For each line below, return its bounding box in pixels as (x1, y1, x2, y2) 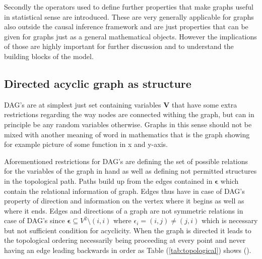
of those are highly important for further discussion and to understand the (4, 41, 234, 51)
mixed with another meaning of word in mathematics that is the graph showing (4, 129, 250, 139)
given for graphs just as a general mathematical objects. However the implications (4, 31, 257, 41)
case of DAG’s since (4, 215, 65, 226)
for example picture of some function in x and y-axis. (4, 139, 168, 149)
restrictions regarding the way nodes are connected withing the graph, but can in (4, 109, 254, 120)
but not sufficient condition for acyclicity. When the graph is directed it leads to (4, 225, 251, 235)
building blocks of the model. (4, 50, 94, 61)
